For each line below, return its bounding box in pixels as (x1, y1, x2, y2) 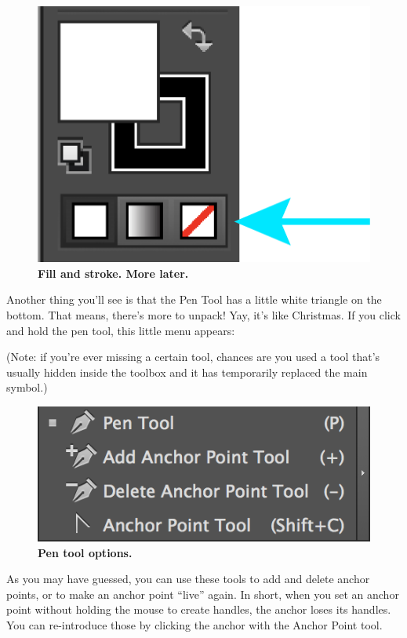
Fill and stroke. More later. (38, 264, 189, 281)
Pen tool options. (38, 544, 133, 560)
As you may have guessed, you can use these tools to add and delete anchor (6, 571, 370, 587)
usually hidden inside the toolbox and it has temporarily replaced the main (6, 363, 368, 380)
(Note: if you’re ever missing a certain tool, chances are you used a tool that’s (6, 348, 380, 365)
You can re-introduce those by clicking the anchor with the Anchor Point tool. (6, 617, 383, 633)
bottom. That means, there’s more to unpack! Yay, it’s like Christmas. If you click (6, 307, 401, 323)
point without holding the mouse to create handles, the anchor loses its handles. (6, 601, 391, 618)
